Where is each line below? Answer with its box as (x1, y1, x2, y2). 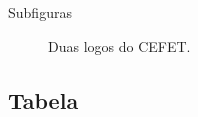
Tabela (8, 84, 79, 115)
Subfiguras (8, 2, 72, 22)
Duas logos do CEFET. (48, 35, 191, 56)
